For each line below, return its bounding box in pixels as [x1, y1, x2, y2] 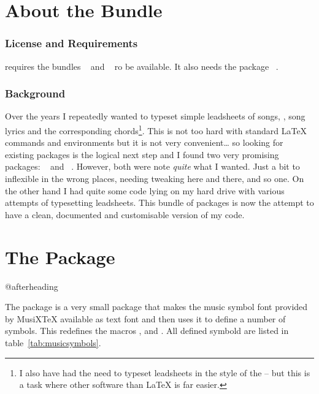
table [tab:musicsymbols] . [5, 336, 101, 349]
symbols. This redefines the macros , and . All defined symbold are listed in [5, 324, 289, 337]
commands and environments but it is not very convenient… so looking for [5, 136, 283, 149]
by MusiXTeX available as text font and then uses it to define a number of [5, 312, 286, 325]
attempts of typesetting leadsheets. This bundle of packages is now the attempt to [5, 196, 314, 209]
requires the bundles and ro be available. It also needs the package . [5, 59, 279, 72]
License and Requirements [5, 36, 138, 51]
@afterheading [5, 279, 58, 292]
